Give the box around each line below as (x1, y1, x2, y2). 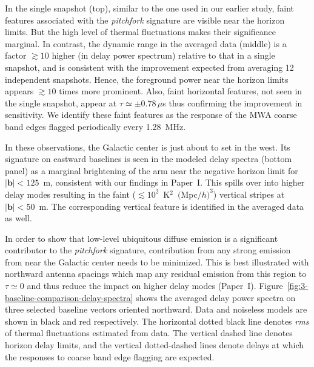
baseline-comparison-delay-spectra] (5, 291, 133, 304)
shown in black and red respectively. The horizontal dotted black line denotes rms (5, 314, 309, 327)
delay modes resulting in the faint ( (5, 187, 136, 200)
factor (5, 49, 27, 62)
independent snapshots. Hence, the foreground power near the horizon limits (5, 73, 289, 85)
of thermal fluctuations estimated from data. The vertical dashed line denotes (5, 326, 293, 339)
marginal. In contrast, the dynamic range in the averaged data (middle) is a (5, 37, 287, 50)
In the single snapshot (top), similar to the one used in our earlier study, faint (5, 2, 295, 14)
